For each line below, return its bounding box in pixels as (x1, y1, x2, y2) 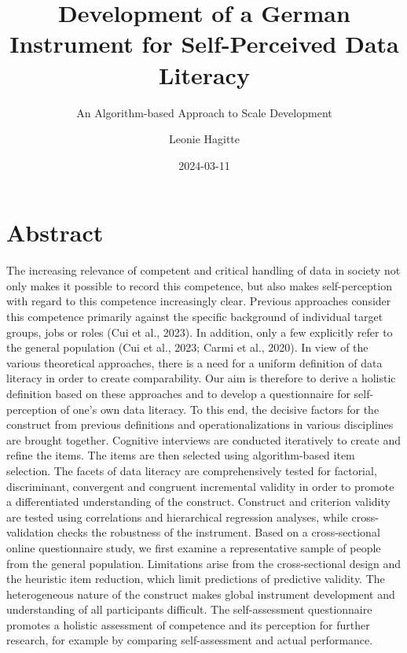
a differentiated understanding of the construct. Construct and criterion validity (6, 493, 390, 510)
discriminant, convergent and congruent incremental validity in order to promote (6, 478, 394, 494)
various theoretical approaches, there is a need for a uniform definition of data (6, 354, 383, 371)
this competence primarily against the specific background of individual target (6, 308, 383, 324)
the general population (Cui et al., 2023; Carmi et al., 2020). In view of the (6, 339, 368, 356)
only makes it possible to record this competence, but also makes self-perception (6, 277, 392, 293)
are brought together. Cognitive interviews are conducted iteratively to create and (6, 431, 401, 448)
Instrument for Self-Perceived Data (9, 28, 399, 60)
